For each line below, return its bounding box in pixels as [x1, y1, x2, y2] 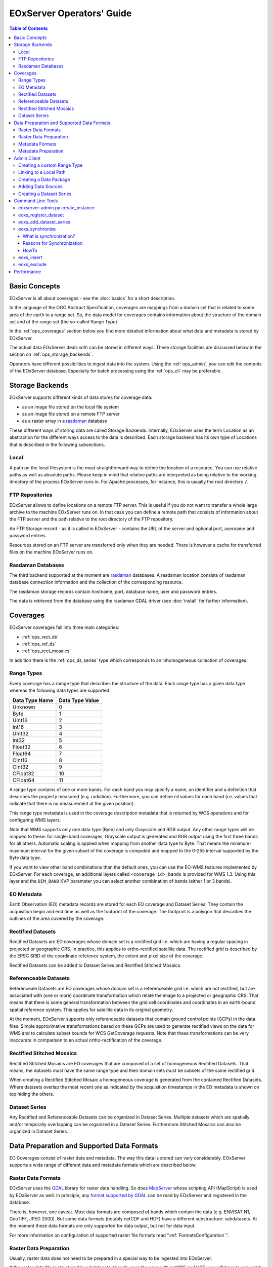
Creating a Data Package [18, 176, 70, 182]
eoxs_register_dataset [18, 212, 64, 218]
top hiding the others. [9, 1091, 54, 1097]
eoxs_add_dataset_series [18, 219, 71, 225]
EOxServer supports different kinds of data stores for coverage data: [9, 394, 153, 400]
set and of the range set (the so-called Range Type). [9, 318, 119, 324]
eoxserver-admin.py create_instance [18, 205, 95, 211]
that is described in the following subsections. [9, 441, 106, 448]
